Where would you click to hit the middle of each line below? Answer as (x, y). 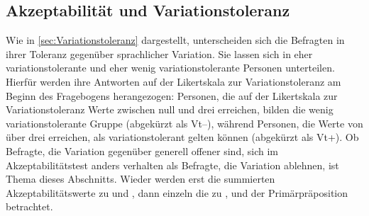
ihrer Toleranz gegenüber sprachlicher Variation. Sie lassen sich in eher (159, 53)
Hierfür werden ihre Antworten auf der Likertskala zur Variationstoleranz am (174, 81)
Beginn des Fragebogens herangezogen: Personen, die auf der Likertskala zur (172, 95)
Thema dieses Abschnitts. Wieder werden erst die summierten (141, 179)
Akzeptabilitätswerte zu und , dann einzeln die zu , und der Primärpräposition (177, 192)
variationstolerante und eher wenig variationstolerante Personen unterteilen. (170, 68)
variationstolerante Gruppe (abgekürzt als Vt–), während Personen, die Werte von (184, 123)
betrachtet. (29, 206)
